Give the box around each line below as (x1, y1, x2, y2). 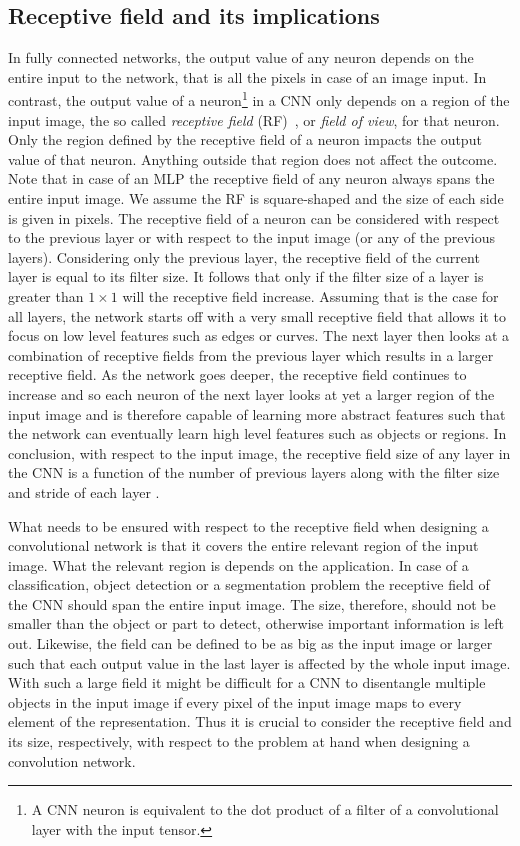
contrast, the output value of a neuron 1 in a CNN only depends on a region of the (8, 87, 510, 111)
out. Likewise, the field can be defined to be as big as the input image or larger (8, 633, 493, 654)
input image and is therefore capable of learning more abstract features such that (8, 403, 506, 424)
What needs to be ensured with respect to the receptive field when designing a (8, 515, 489, 536)
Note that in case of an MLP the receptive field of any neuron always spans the (8, 168, 495, 189)
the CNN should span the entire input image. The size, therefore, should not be (8, 593, 496, 614)
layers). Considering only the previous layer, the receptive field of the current (8, 246, 480, 267)
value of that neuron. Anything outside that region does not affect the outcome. (8, 148, 498, 169)
